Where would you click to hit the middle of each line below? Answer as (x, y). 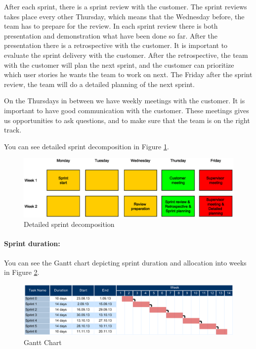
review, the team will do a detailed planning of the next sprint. (99, 84)
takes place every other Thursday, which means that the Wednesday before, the (124, 16)
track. (13, 130)
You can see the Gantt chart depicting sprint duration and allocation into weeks (125, 262)
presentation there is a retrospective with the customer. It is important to (116, 45)
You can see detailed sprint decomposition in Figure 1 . (86, 146)
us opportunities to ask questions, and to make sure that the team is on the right (127, 120)
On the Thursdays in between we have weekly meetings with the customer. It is (125, 101)
